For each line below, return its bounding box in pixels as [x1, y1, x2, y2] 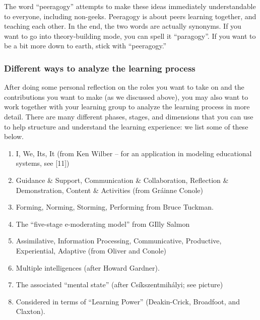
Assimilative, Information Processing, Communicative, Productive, [16, 235, 222, 246]
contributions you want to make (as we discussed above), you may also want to [4, 91, 248, 102]
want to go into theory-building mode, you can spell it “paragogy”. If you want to [4, 30, 256, 41]
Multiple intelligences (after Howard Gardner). [16, 262, 160, 273]
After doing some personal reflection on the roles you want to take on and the [4, 82, 244, 92]
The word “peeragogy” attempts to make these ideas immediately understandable [4, 1, 256, 11]
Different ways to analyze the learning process [4, 61, 196, 74]
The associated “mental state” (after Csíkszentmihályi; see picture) [16, 279, 223, 290]
